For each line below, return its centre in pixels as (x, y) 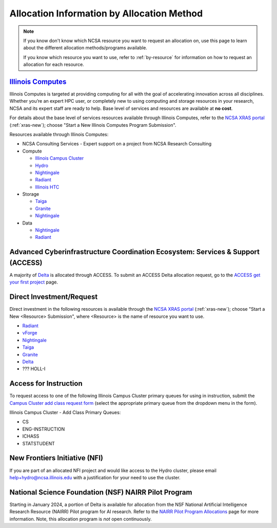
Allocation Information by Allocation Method (106, 13)
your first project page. (34, 282)
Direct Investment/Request (54, 297)
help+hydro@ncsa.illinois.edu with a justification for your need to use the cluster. (95, 477)
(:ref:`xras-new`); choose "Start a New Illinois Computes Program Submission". (93, 125)
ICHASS (31, 436)
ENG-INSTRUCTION (44, 429)
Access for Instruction (46, 383)
